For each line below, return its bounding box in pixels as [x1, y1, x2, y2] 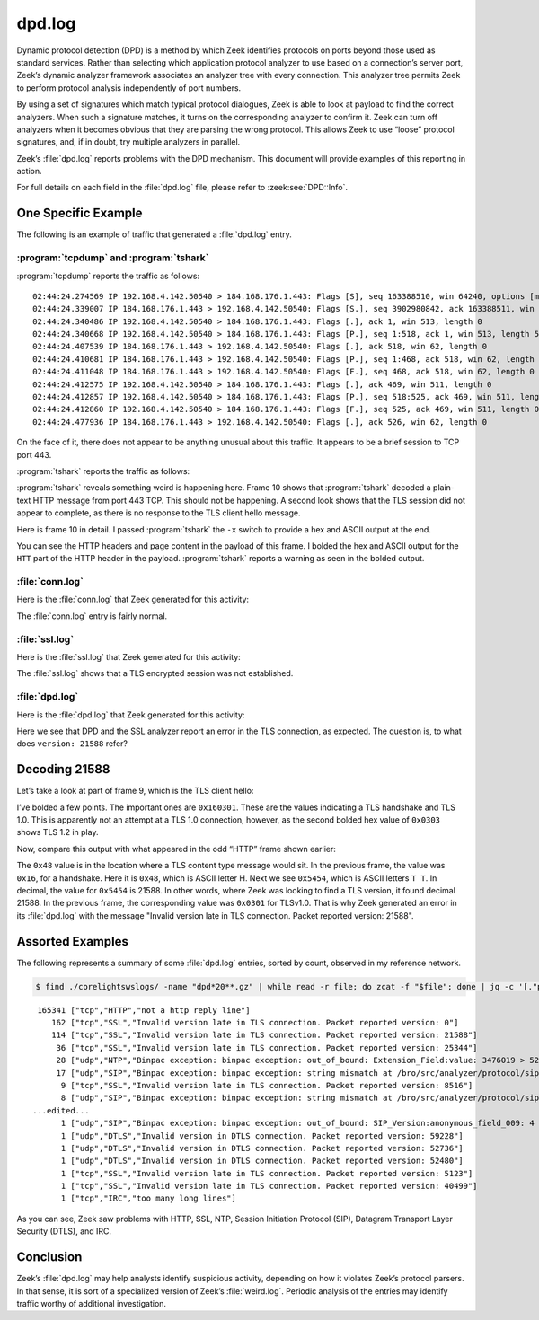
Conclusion [16, 1249, 83, 1265]
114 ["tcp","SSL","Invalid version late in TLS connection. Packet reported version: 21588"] [50, 1030, 478, 1041]
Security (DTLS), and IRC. [16, 1226, 112, 1236]
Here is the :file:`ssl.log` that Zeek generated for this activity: [16, 651, 242, 662]
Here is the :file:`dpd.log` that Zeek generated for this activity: [16, 709, 245, 720]
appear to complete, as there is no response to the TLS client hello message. [16, 507, 301, 518]
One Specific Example [16, 206, 143, 221]
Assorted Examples [16, 934, 129, 949]
